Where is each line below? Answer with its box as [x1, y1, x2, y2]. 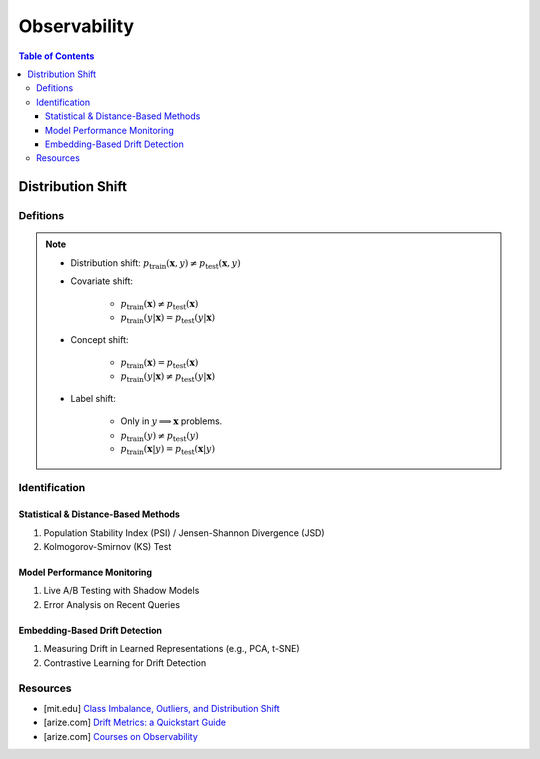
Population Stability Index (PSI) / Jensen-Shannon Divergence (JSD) [43, 526, 325, 539]
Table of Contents [18, 50, 95, 62]
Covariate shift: [70, 275, 134, 287]
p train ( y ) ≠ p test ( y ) [120, 430, 199, 444]
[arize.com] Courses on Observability [43, 730, 199, 742]
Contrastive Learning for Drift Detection [43, 656, 207, 669]
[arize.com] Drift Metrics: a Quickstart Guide [43, 716, 227, 729]
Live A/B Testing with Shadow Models [43, 585, 200, 597]
